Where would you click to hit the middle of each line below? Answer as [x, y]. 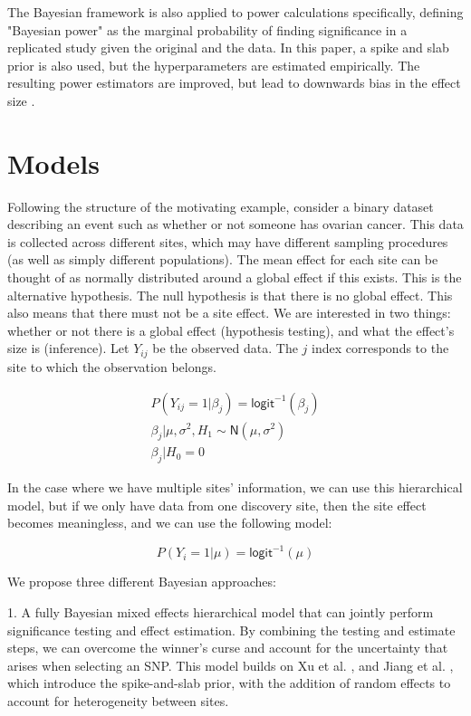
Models [53, 162]
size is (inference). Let [68, 348]
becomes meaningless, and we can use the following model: [170, 523]
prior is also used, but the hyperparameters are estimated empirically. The [214, 65]
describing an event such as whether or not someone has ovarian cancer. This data [235, 224]
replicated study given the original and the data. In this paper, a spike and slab [228, 48]
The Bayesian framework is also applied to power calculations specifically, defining [235, 12]
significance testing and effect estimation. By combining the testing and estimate [231, 630]
